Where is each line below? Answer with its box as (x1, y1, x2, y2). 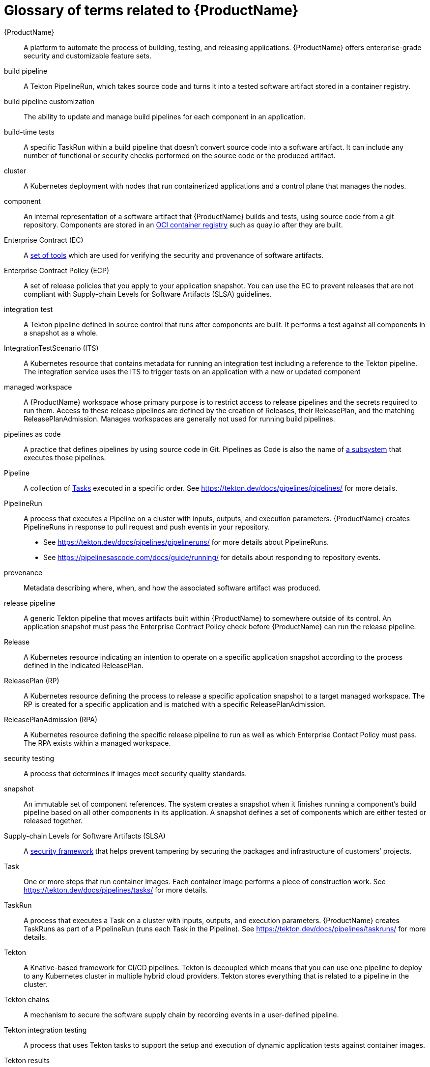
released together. (24, 816, 83, 825)
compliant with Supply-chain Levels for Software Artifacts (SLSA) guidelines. (24, 289, 272, 298)
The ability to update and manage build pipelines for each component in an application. (24, 112, 306, 121)
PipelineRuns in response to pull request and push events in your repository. (24, 522, 270, 531)
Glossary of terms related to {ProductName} (4, 2, 299, 19)
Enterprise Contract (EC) (4, 235, 84, 244)
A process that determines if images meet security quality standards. (24, 769, 247, 778)
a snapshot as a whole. (24, 328, 98, 337)
